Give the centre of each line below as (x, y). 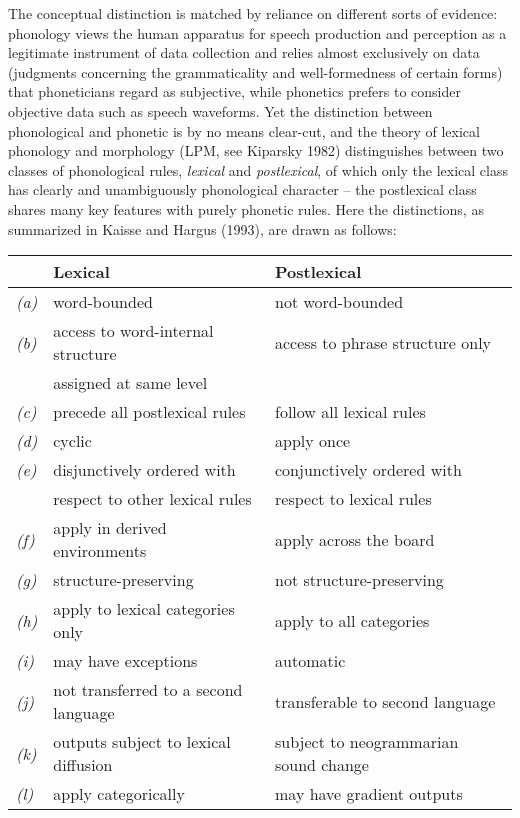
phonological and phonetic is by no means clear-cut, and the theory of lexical (244, 130)
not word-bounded (339, 302)
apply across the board (355, 539)
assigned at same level (130, 383)
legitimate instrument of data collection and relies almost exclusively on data (244, 52)
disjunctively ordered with (144, 470)
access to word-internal (133, 331)
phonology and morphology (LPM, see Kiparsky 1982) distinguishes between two (256, 150)
